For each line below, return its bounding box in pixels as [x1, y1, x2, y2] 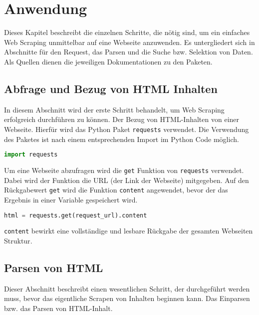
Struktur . [4, 235, 32, 246]
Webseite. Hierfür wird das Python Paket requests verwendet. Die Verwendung [4, 123, 249, 134]
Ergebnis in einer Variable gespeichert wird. [4, 194, 138, 204]
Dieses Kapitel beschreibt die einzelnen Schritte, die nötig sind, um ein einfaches [4, 27, 250, 37]
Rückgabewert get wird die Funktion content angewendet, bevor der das [4, 184, 228, 195]
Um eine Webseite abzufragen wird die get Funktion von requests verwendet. [4, 165, 244, 175]
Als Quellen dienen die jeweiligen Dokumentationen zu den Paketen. [4, 56, 213, 66]
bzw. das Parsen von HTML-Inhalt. [4, 303, 113, 313]
